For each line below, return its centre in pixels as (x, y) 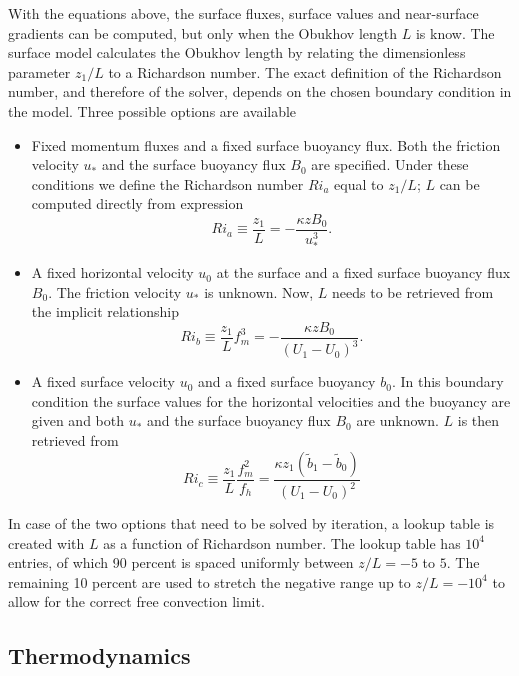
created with (46, 542)
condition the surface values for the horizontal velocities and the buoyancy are (271, 400)
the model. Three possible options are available (152, 110)
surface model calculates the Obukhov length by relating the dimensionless (237, 52)
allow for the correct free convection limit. (136, 601)
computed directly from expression (137, 203)
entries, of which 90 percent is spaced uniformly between (181, 562)
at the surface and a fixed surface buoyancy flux (363, 272)
